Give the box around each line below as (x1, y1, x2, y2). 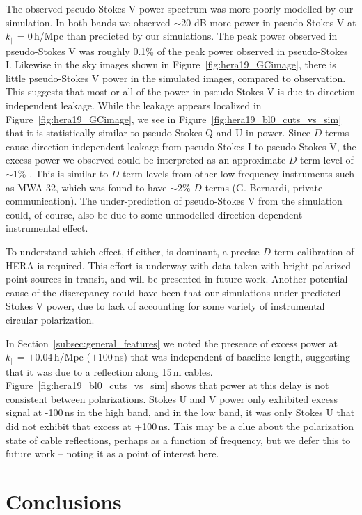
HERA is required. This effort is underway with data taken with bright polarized (6, 257, 351, 272)
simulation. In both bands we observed (6, 15, 171, 29)
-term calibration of (270, 244, 354, 258)
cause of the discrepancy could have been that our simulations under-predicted (6, 285, 341, 299)
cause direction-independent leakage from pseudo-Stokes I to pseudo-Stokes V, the (6, 138, 356, 153)
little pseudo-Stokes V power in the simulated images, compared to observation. (6, 70, 346, 85)
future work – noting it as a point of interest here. (6, 446, 219, 461)
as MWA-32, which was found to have (6, 180, 167, 194)
